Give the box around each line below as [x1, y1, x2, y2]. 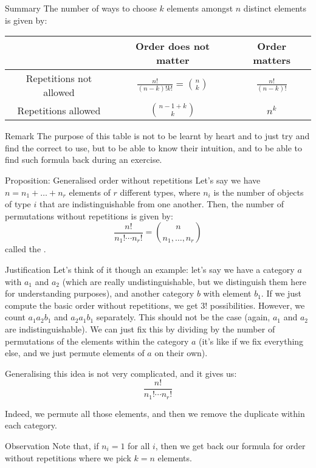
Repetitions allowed [17, 103, 101, 117]
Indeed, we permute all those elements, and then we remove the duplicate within [5, 407, 305, 419]
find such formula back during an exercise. [5, 153, 162, 166]
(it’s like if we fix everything [199, 334, 304, 347]
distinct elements [243, 2, 307, 14]
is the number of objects [213, 185, 304, 198]
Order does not [136, 39, 210, 53]
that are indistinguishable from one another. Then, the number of [39, 198, 284, 210]
